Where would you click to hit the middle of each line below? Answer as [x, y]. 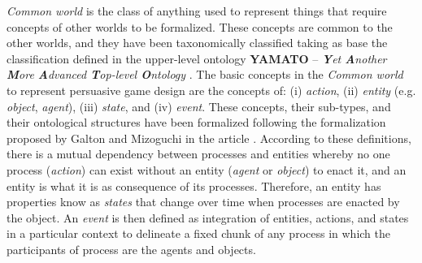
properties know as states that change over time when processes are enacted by [203, 202]
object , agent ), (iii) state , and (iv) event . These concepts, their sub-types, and [199, 106]
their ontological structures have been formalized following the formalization [196, 122]
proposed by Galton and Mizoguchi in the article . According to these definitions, [209, 138]
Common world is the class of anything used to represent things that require [197, 11]
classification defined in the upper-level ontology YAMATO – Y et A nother [197, 58]
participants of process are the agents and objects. [131, 249]
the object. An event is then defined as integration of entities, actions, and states [208, 217]
